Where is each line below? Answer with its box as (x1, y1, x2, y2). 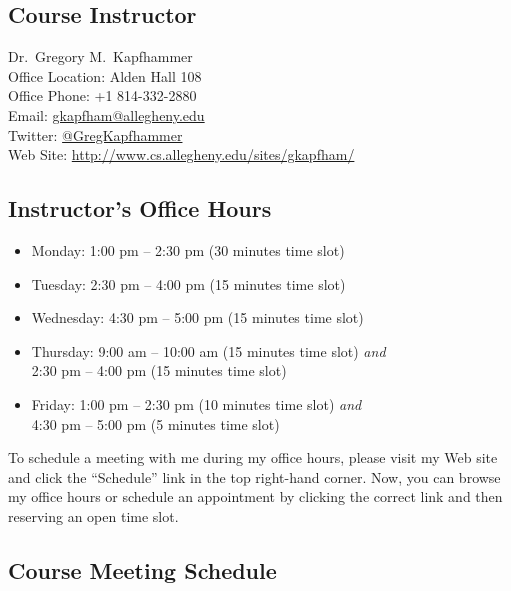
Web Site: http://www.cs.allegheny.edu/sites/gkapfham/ (8, 144, 355, 165)
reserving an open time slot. (8, 505, 179, 526)
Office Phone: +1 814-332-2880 (8, 85, 197, 106)
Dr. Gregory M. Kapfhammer (8, 46, 193, 67)
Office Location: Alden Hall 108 (8, 65, 202, 86)
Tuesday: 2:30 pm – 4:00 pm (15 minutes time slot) (31, 273, 346, 294)
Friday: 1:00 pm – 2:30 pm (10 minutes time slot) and (31, 393, 362, 414)
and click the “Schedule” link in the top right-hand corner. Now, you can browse (8, 466, 501, 487)
